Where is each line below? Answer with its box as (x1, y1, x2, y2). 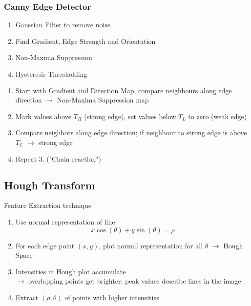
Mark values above (15, 111, 71, 121)
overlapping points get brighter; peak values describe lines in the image (28, 276, 241, 286)
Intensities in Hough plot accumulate (15, 266, 126, 276)
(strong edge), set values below (84, 111, 176, 121)
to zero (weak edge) (188, 111, 247, 121)
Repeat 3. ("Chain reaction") (15, 153, 102, 163)
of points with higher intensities (64, 292, 160, 302)
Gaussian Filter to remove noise (15, 20, 111, 30)
